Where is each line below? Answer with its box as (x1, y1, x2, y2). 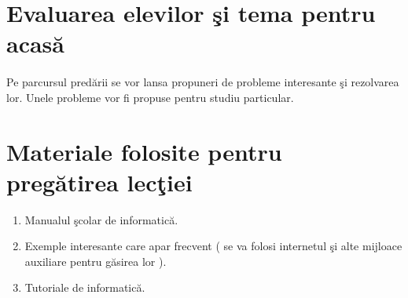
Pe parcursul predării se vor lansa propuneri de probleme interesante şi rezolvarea (6, 74, 399, 90)
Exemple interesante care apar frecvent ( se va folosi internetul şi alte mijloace (24, 238, 402, 254)
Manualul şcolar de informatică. (24, 211, 178, 227)
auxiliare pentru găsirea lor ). (24, 253, 167, 269)
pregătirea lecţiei (6, 165, 193, 198)
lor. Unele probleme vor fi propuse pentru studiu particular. (6, 89, 294, 105)
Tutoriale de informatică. (24, 279, 145, 296)
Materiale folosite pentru (6, 135, 282, 167)
